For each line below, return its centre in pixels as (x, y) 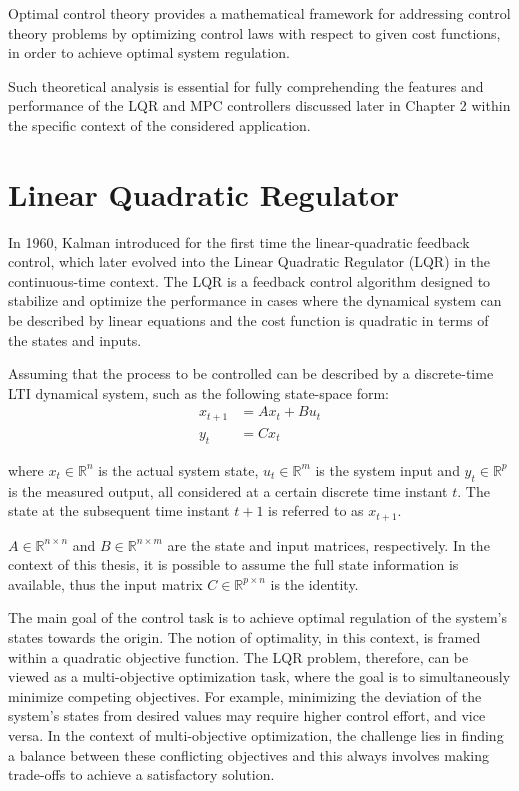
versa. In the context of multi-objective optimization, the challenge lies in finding (256, 734)
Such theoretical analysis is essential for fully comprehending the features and (246, 85)
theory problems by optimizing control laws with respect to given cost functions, (254, 32)
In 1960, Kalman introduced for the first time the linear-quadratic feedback (239, 241)
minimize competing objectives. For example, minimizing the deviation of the (245, 695)
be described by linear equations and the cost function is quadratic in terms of (248, 320)
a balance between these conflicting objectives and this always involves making (249, 754)
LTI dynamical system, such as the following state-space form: (198, 392)
